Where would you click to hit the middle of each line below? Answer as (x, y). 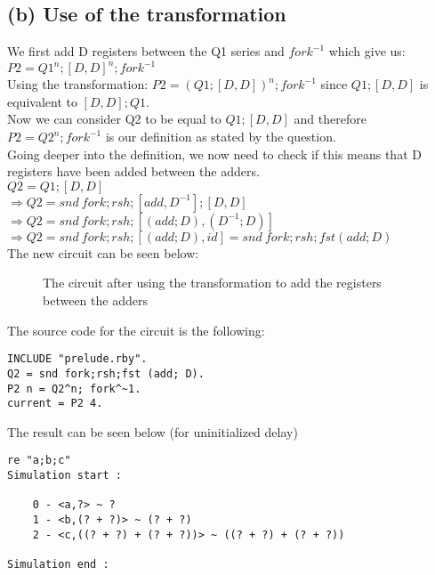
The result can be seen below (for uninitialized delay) (153, 431)
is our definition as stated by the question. (221, 137)
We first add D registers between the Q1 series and (146, 51)
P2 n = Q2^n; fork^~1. (74, 389)
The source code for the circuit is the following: (136, 330)
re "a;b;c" (39, 461)
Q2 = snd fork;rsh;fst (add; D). (106, 373)
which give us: (367, 51)
